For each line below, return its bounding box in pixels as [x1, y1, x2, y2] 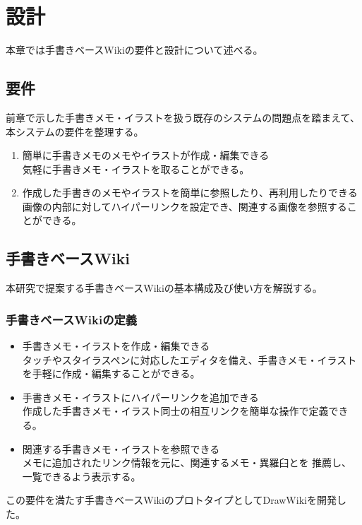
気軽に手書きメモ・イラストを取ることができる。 [22, 161, 250, 176]
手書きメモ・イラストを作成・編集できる [22, 338, 210, 353]
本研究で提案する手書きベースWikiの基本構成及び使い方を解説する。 [6, 281, 322, 295]
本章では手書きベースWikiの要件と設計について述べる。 [6, 42, 263, 57]
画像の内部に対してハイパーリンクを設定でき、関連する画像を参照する [22, 199, 347, 213]
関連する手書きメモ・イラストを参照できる [22, 441, 220, 456]
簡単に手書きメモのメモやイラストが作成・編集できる [22, 148, 270, 163]
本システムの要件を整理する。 [6, 124, 144, 138]
